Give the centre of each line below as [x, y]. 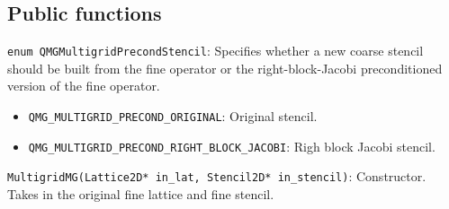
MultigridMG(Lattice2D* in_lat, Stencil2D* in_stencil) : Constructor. [217, 176]
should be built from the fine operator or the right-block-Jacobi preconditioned [225, 68]
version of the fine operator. [84, 86]
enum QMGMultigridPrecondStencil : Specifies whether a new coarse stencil [216, 51]
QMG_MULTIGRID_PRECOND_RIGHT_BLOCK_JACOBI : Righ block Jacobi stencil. [232, 146]
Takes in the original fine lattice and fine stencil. [141, 194]
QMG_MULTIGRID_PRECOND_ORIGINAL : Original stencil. [173, 116]
